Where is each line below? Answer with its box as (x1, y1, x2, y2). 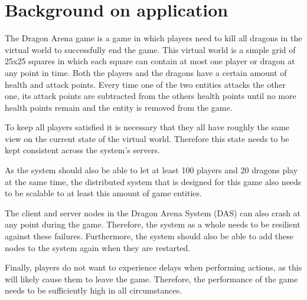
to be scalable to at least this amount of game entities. (5, 187, 202, 199)
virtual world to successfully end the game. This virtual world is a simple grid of (5, 43, 296, 55)
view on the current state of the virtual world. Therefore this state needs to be (5, 132, 289, 144)
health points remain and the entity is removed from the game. (5, 101, 233, 113)
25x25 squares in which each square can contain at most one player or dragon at (5, 55, 295, 67)
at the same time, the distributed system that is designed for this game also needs (5, 175, 302, 187)
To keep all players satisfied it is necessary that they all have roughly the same (5, 121, 290, 133)
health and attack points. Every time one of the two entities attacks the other (5, 78, 286, 90)
